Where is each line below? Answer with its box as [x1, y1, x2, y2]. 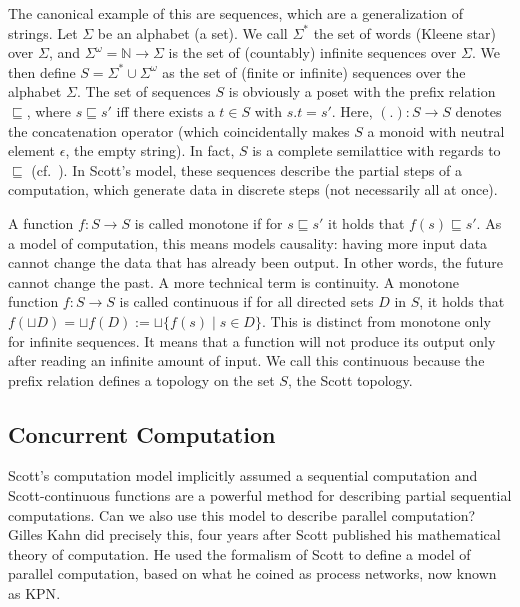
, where [26, 100, 72, 121]
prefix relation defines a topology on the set [8, 369, 275, 390]
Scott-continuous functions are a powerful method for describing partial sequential [8, 485, 512, 506]
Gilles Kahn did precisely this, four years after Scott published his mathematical [8, 524, 501, 545]
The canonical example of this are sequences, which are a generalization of [8, 3, 463, 23]
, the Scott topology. [287, 369, 413, 390]
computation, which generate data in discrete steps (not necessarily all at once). [8, 179, 498, 200]
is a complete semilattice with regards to [252, 140, 501, 161]
